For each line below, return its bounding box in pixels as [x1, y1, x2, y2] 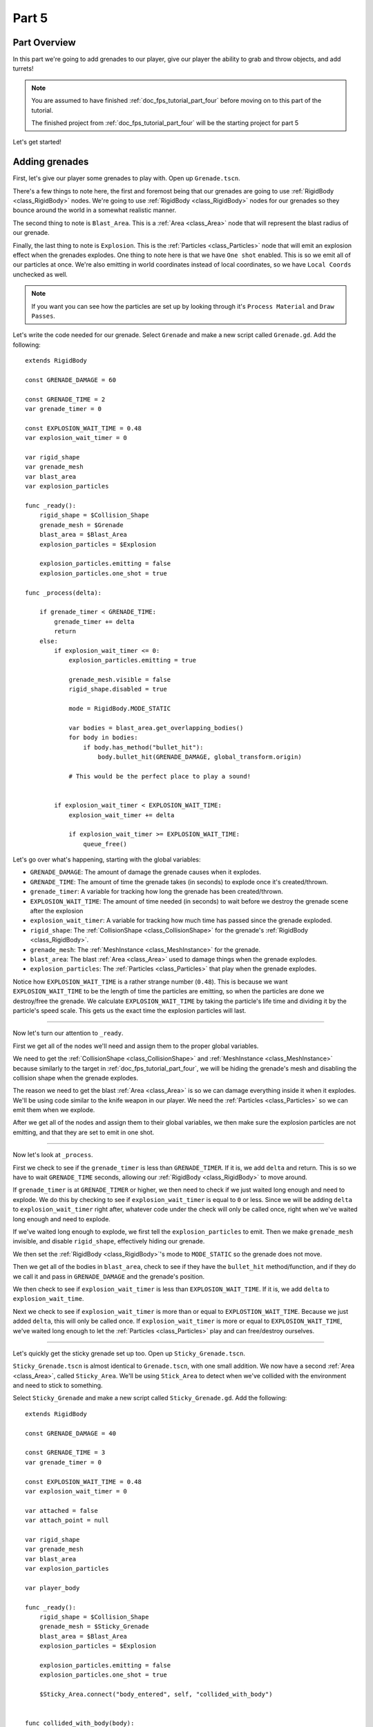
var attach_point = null [25, 1516, 109, 1525]
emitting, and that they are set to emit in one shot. [12, 1128, 155, 1136]
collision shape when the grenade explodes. [12, 1074, 138, 1082]
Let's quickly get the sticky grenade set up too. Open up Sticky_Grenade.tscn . [12, 1349, 245, 1357]
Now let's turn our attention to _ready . [12, 1029, 124, 1038]
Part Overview [12, 37, 76, 48]
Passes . [31, 312, 55, 320]
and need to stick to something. [12, 1382, 103, 1390]
